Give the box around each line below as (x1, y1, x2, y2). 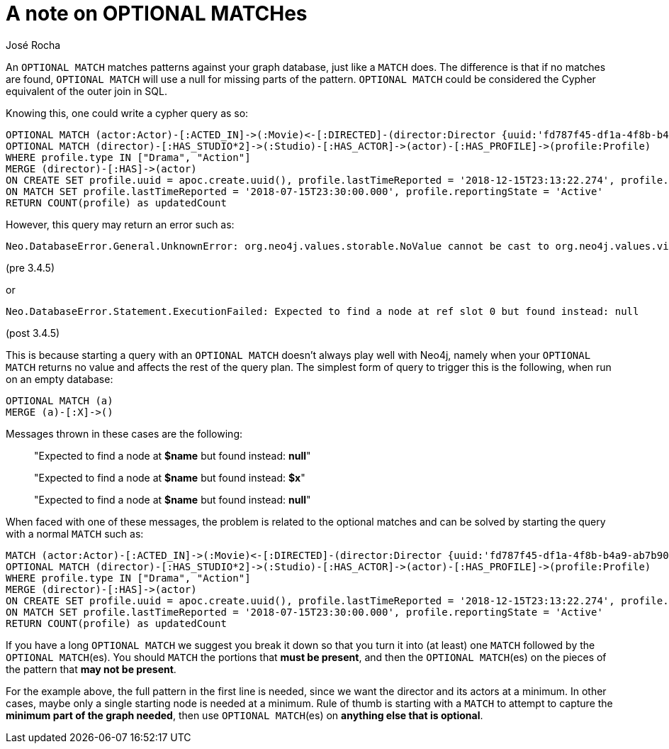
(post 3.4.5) (6, 326, 60, 339)
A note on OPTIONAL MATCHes (6, 1, 308, 26)
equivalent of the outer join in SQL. (6, 84, 167, 97)
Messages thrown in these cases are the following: (6, 427, 242, 440)
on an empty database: (6, 372, 113, 385)
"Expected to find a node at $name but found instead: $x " (34, 471, 305, 484)
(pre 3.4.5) (6, 261, 55, 274)
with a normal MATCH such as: (6, 527, 144, 540)
